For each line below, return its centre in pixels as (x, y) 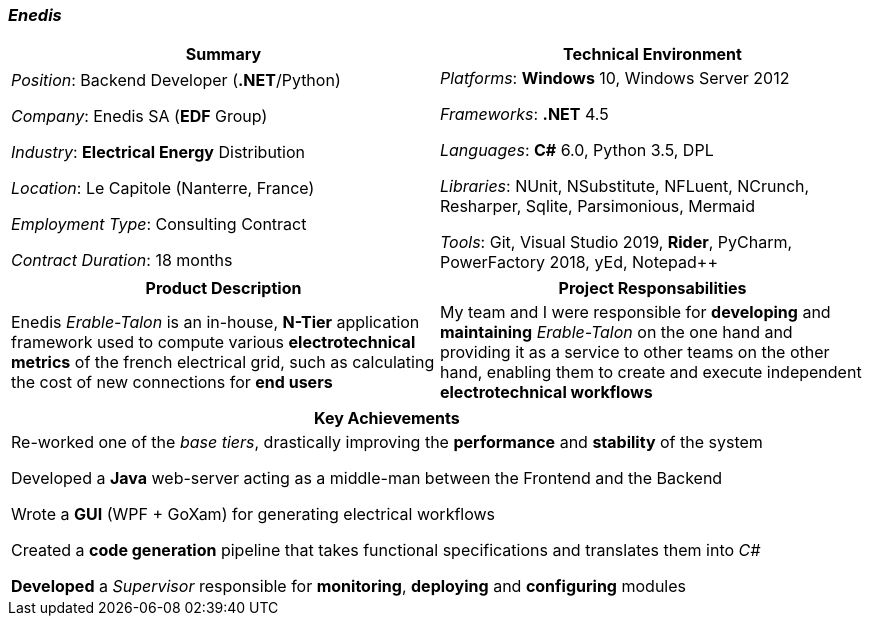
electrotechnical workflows (546, 392)
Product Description (223, 288)
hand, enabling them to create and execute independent (651, 372)
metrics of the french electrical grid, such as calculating (223, 362)
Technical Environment (652, 54)
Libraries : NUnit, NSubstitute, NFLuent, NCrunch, (625, 186)
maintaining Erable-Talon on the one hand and (616, 332)
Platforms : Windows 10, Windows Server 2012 (615, 78)
